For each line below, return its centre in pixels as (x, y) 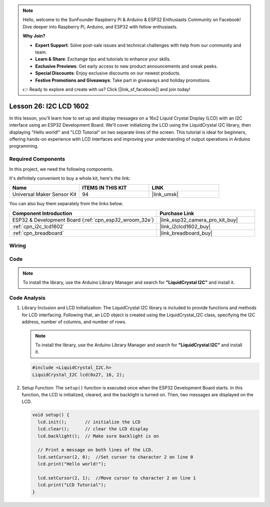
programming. (24, 146)
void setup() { (51, 415)
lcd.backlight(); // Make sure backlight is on (98, 436)
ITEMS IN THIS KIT (104, 188)
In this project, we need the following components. (61, 169)
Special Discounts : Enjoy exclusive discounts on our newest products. (108, 73)
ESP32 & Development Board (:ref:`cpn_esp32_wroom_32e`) (83, 220)
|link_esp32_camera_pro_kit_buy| (198, 220)
